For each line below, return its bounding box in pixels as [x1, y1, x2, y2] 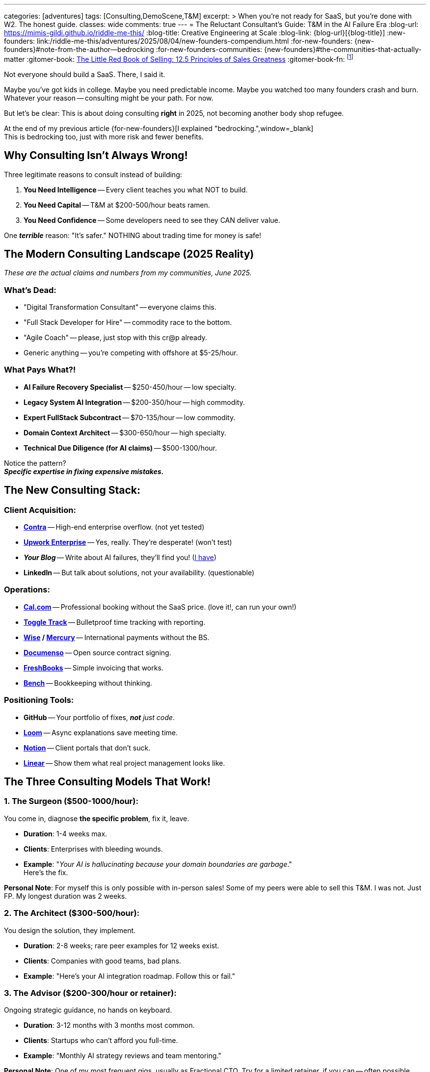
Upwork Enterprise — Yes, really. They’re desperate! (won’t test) [24, 538, 232, 547]
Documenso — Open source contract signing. [24, 648, 171, 657]
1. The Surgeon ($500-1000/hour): [4, 796, 138, 806]
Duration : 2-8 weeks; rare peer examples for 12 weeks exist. [24, 941, 219, 950]
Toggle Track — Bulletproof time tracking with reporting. [24, 617, 206, 626]
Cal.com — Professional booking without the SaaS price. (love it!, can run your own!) [24, 602, 296, 611]
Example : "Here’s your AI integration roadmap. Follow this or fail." [24, 971, 235, 980]
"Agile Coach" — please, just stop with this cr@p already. [24, 333, 207, 342]
